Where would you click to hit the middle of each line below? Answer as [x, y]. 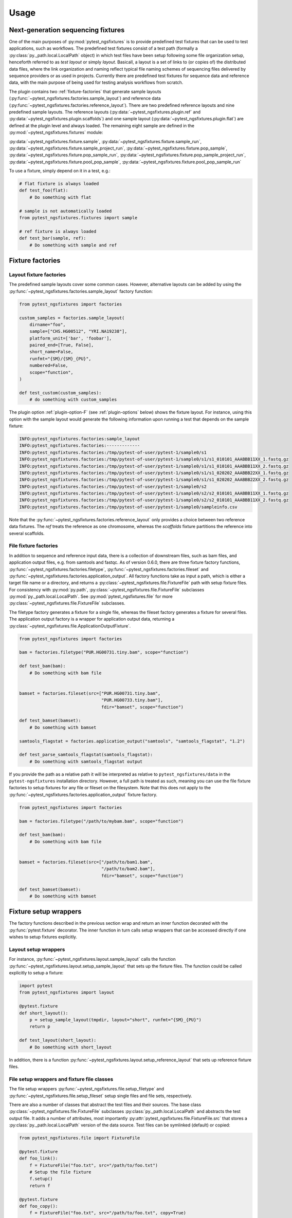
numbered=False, [49, 366]
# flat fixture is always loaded [59, 184]
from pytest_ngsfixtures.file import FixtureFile [80, 1138]
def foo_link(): [39, 1159]
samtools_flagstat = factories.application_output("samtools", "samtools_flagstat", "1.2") [132, 741]
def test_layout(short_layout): [58, 1040]
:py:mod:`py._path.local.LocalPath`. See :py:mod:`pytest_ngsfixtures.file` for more [91, 596]
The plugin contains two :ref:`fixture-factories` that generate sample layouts [85, 91]
